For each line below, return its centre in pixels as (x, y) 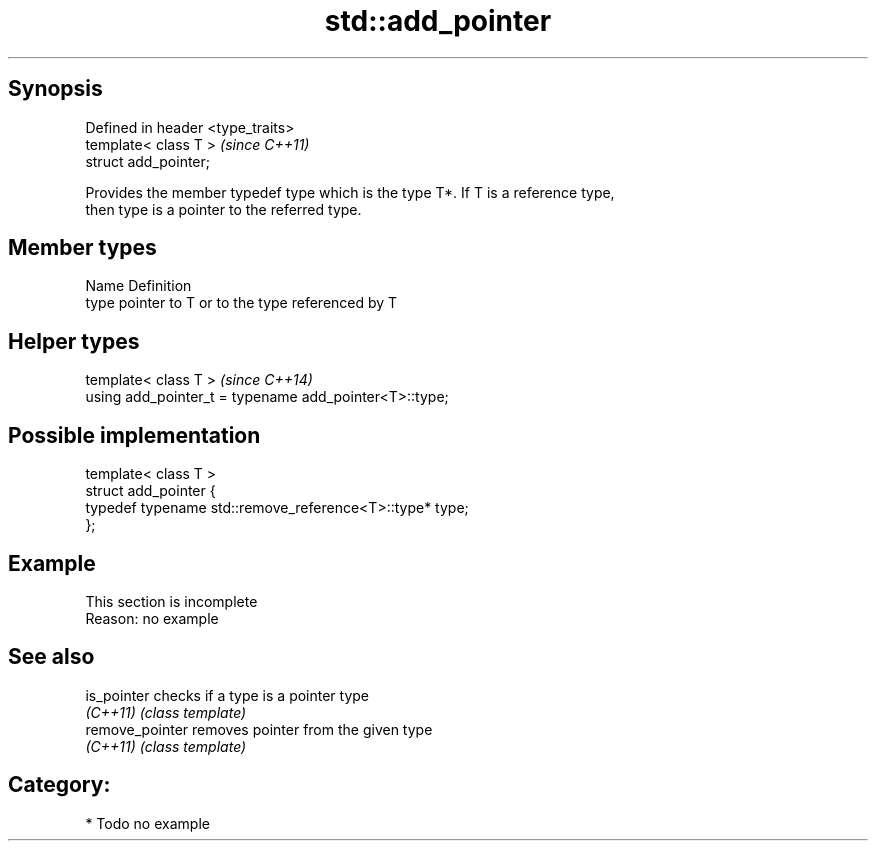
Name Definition (138, 286)
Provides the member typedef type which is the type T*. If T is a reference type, (350, 192)
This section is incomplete (171, 601)
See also (51, 657)
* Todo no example (147, 823)
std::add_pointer (438, 21)
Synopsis (55, 89)
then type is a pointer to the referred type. (223, 209)
